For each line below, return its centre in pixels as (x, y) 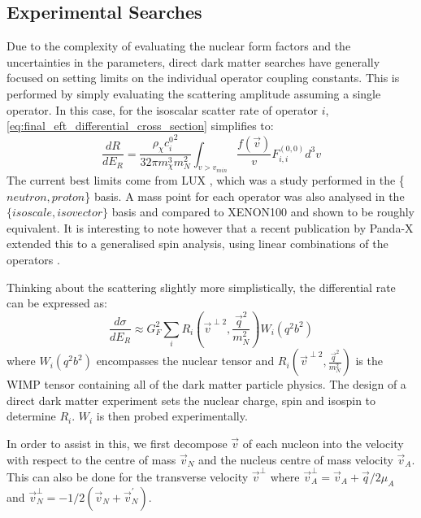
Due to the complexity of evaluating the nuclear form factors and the (179, 46)
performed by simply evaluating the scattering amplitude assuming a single (194, 93)
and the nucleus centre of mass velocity (296, 459)
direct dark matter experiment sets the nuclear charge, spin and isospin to (191, 400)
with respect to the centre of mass (91, 459)
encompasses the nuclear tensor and (185, 361)
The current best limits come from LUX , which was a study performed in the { (206, 180)
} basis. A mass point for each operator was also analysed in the (245, 196)
